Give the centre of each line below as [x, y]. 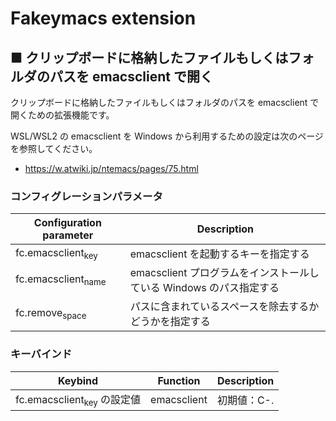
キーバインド [41, 354]
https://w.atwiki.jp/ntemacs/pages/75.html [111, 168]
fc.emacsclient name [61, 279]
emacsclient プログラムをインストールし [224, 273]
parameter [68, 235]
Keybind [78, 380]
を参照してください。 [54, 148]
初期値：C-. [245, 400]
